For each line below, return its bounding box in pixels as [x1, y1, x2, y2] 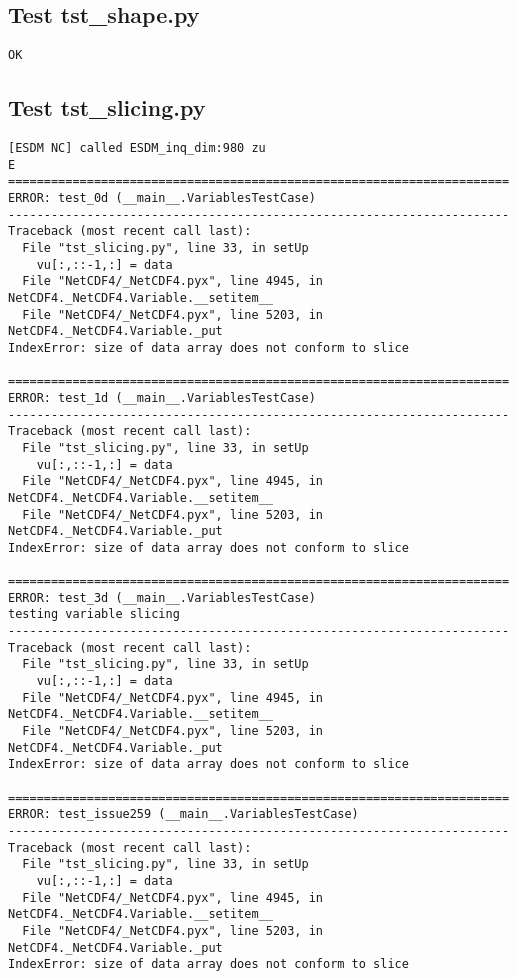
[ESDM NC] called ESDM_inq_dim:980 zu [8, 141, 266, 156]
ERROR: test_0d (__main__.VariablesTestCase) [8, 191, 316, 206]
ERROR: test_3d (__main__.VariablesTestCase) [8, 590, 316, 605]
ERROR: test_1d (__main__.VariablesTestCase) [8, 390, 316, 405]
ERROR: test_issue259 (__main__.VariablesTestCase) [8, 807, 359, 822]
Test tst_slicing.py [8, 92, 206, 123]
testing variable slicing [8, 607, 180, 622]
